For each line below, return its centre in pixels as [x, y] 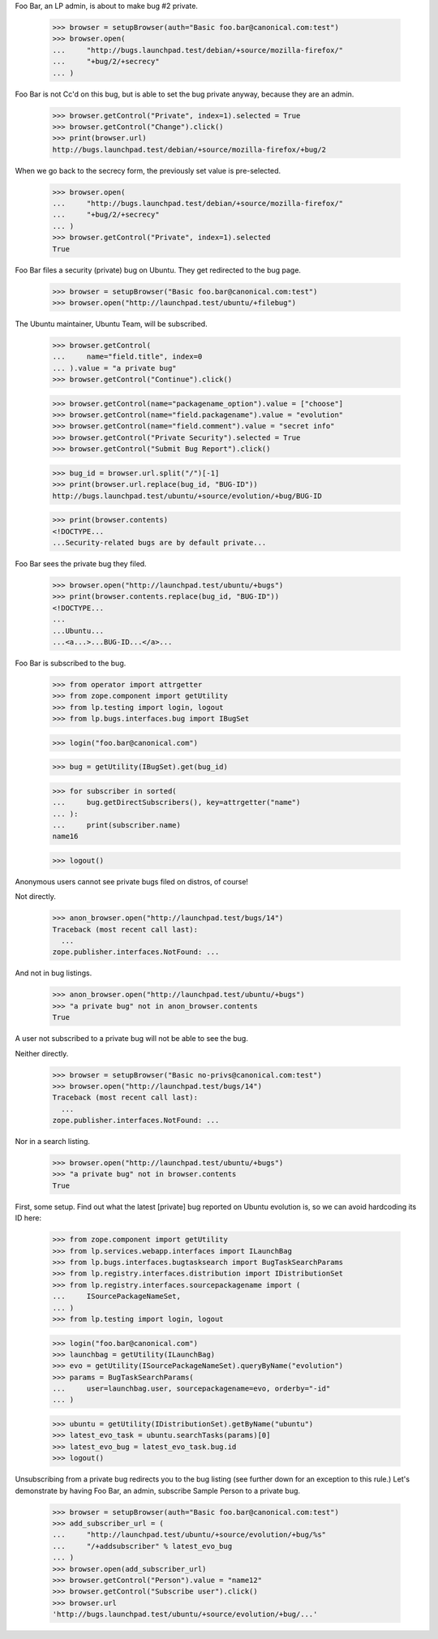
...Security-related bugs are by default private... [159, 542]
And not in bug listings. [54, 973]
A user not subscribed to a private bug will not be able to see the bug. [132, 1039]
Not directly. [35, 897]
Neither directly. [42, 1053]
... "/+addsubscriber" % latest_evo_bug [142, 1546]
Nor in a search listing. [53, 1142]
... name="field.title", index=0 [127, 357]
